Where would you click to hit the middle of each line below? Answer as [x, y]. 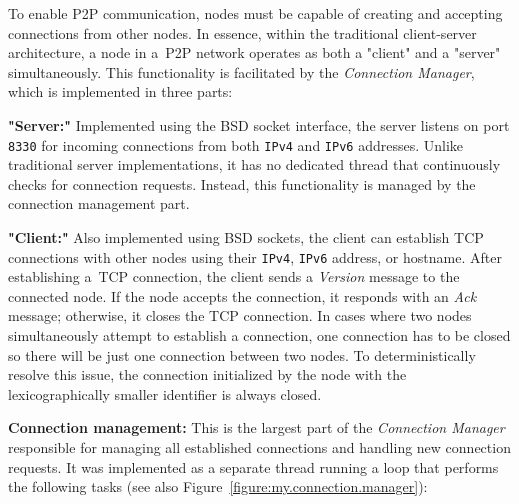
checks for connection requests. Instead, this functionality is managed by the [242, 183]
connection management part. [99, 203]
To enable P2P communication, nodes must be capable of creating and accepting [255, 13]
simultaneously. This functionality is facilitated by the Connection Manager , [241, 71]
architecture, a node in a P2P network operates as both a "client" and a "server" [254, 52]
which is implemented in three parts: [120, 91]
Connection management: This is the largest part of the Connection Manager [256, 427]
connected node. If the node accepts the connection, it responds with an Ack [242, 295]
